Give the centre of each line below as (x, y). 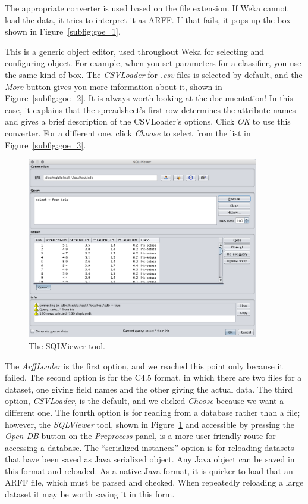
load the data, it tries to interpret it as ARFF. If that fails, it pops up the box (148, 19)
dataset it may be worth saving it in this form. (90, 494)
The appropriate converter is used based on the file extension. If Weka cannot (147, 8)
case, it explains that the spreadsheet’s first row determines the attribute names (150, 109)
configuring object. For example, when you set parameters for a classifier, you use (153, 63)
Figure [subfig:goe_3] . (45, 144)
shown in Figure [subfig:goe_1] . (63, 31)
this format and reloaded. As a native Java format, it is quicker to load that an (149, 470)
